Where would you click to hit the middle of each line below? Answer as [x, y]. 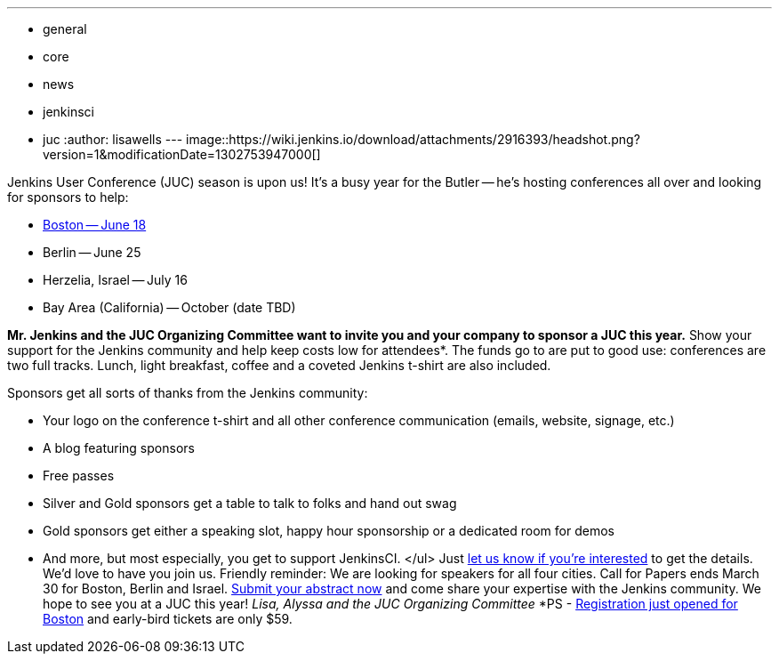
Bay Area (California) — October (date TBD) [169, 307]
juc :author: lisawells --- [113, 139]
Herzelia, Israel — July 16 [115, 280]
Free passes [79, 476]
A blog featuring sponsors [119, 448]
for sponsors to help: [68, 197]
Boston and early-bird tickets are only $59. [168, 619]
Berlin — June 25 [92, 252]
